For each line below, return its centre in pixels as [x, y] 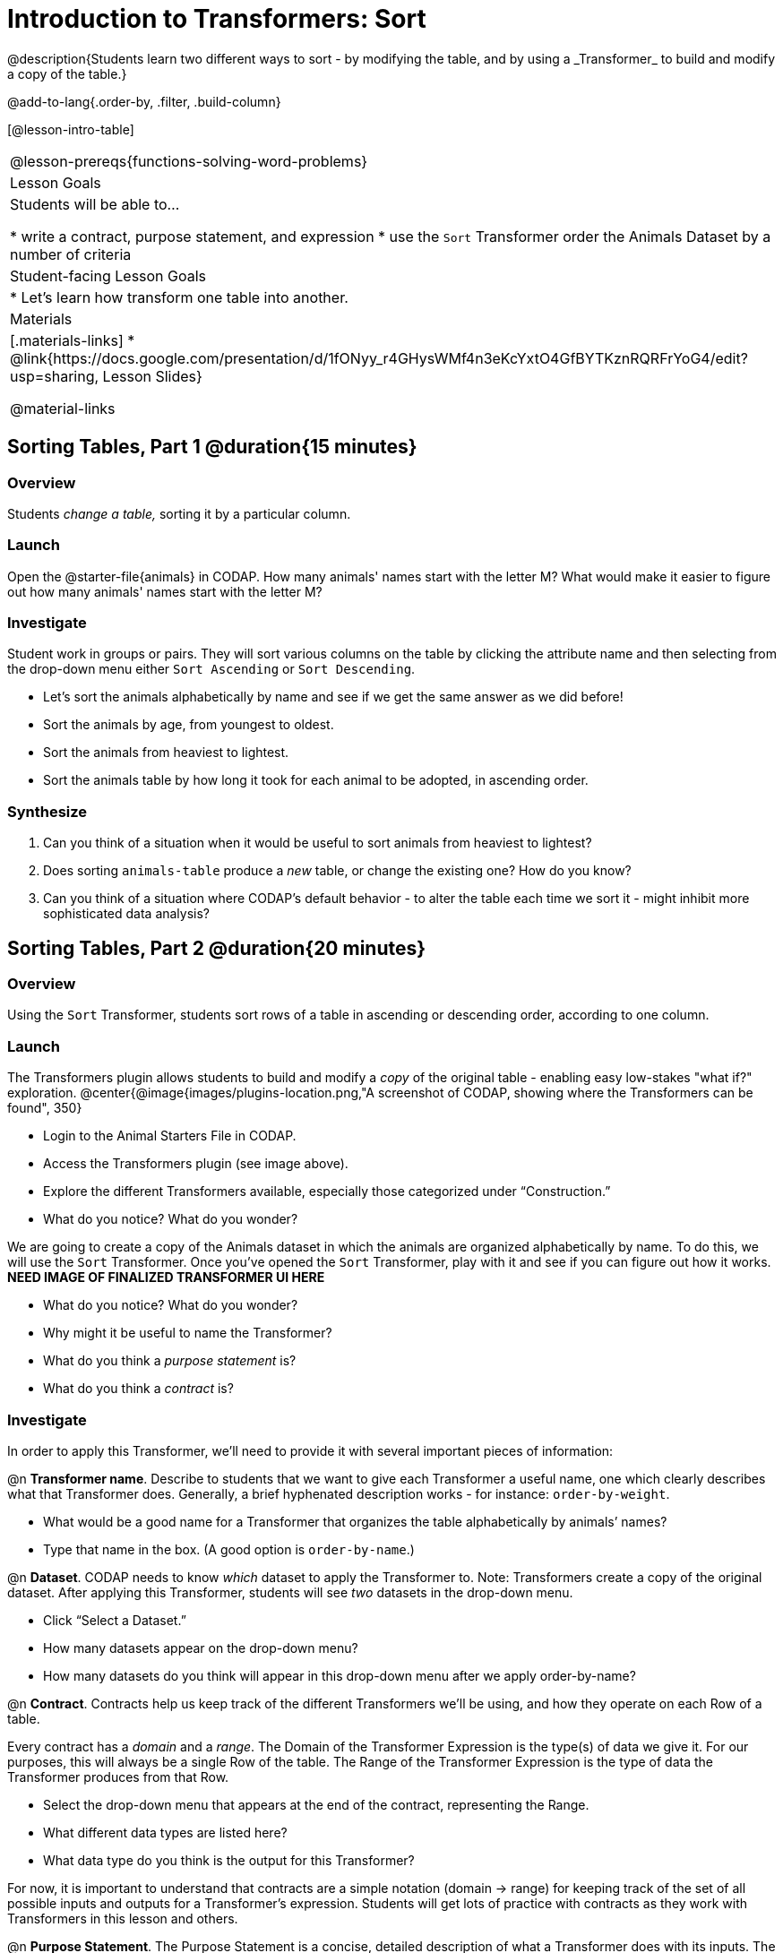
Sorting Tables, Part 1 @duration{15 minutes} [212, 447]
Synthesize [47, 811]
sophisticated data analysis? [127, 914]
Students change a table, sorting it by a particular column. [179, 513]
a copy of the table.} [67, 73]
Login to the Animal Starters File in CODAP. [170, 1136]
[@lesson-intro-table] [71, 129]
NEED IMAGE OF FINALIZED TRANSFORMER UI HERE [166, 1278]
